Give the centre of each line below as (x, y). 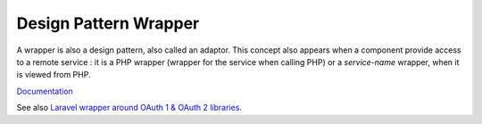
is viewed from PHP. (54, 75)
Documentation (45, 91)
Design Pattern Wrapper (108, 23)
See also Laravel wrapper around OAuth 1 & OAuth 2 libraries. (129, 108)
